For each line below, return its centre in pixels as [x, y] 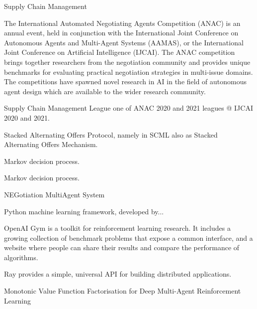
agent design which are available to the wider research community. [105, 91]
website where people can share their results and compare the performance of [122, 247]
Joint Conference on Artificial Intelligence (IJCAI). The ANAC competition [120, 52]
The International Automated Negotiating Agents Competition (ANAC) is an [122, 23]
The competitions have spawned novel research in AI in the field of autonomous [126, 81]
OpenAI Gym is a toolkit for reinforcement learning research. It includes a [117, 228]
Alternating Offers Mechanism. [51, 144]
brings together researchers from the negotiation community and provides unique [127, 62]
